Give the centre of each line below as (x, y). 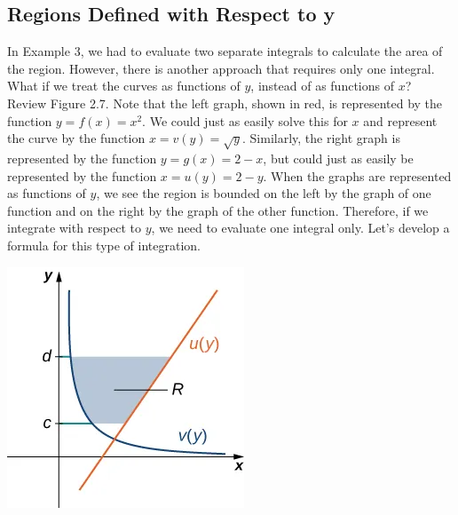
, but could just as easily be (338, 158)
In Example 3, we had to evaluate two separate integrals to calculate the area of (225, 51)
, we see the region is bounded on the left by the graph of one (264, 193)
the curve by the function (76, 138)
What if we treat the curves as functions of (124, 86)
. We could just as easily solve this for (245, 120)
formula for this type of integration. (104, 245)
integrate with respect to (75, 228)
